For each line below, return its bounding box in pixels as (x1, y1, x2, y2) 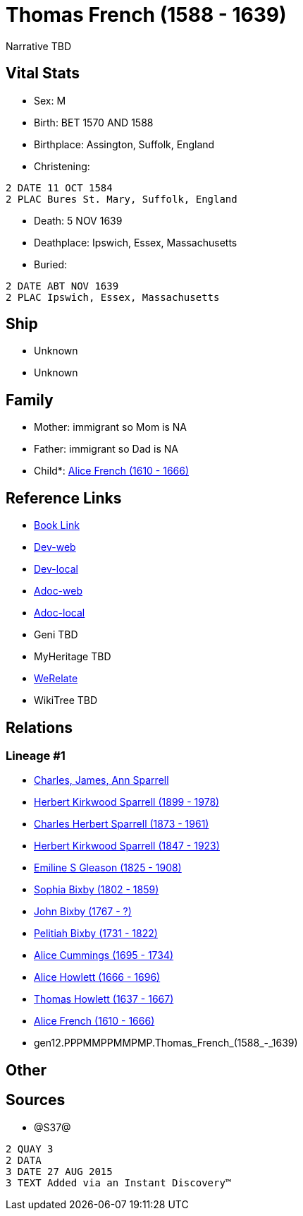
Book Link (34, 519, 80, 532)
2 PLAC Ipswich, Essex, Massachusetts (6, 291, 220, 303)
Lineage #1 (6, 748, 66, 763)
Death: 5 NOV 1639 (34, 214, 123, 227)
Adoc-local (34, 607, 85, 619)
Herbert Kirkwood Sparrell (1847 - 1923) (34, 840, 220, 852)
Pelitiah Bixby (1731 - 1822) (34, 927, 158, 940)
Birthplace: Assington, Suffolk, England (34, 138, 215, 150)
